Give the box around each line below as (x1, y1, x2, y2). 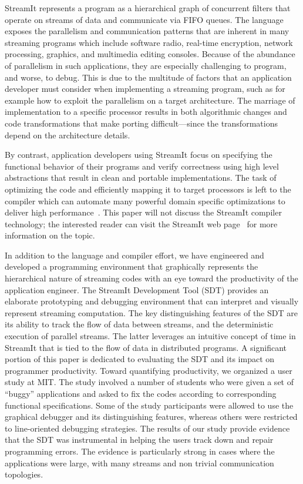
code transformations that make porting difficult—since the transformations (5, 117, 278, 129)
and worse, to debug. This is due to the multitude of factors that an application (5, 71, 292, 83)
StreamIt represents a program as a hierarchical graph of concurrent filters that (5, 2, 291, 14)
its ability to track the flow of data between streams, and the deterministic (5, 318, 274, 330)
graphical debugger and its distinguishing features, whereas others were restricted (5, 410, 298, 423)
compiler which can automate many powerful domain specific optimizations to (5, 194, 285, 207)
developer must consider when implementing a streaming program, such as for (5, 82, 285, 95)
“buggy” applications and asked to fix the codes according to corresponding (5, 387, 277, 399)
